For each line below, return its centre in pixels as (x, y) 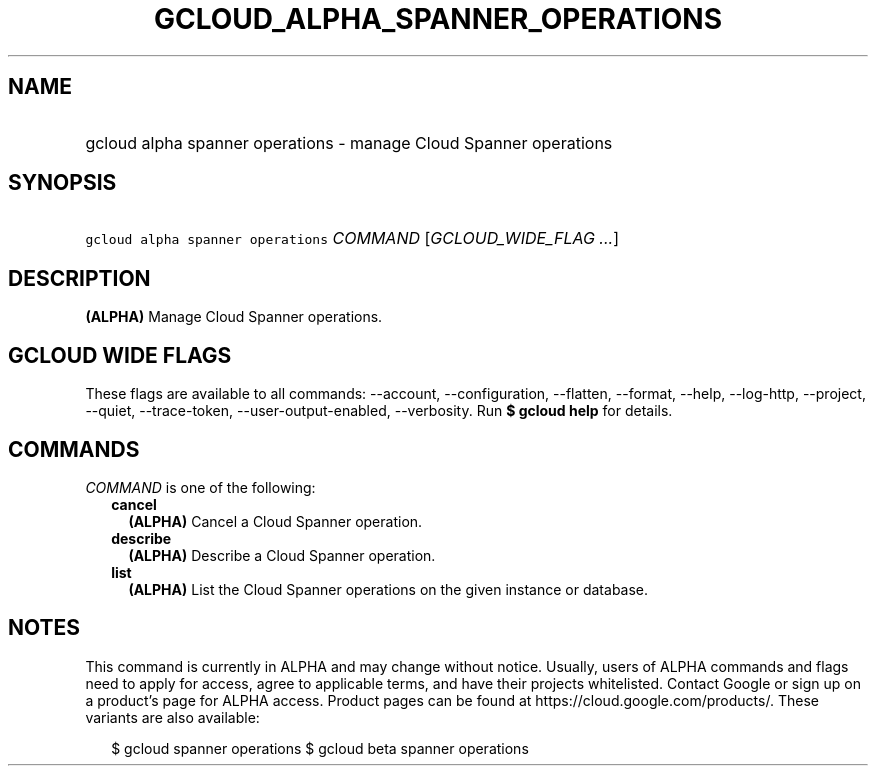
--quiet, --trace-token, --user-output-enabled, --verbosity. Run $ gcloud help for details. (379, 411)
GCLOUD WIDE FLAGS (120, 355)
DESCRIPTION (79, 278)
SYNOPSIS (62, 183)
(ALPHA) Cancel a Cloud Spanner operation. (275, 521)
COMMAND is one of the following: (200, 487)
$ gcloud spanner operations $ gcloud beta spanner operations (320, 748)
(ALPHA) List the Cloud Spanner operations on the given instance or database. (388, 589)
